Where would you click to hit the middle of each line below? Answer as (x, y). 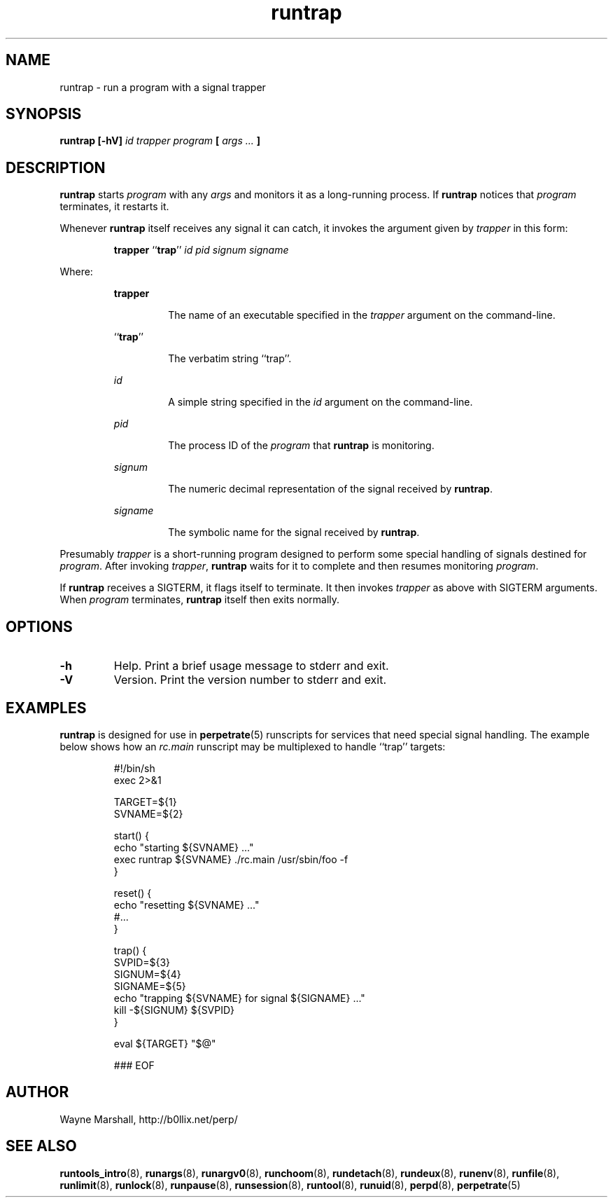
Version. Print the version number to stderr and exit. (250, 680)
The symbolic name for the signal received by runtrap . (294, 532)
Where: (76, 272)
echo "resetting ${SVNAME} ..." (186, 905)
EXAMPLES (46, 708)
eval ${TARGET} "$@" (165, 1043)
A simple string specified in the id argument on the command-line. (320, 402)
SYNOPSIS (44, 114)
